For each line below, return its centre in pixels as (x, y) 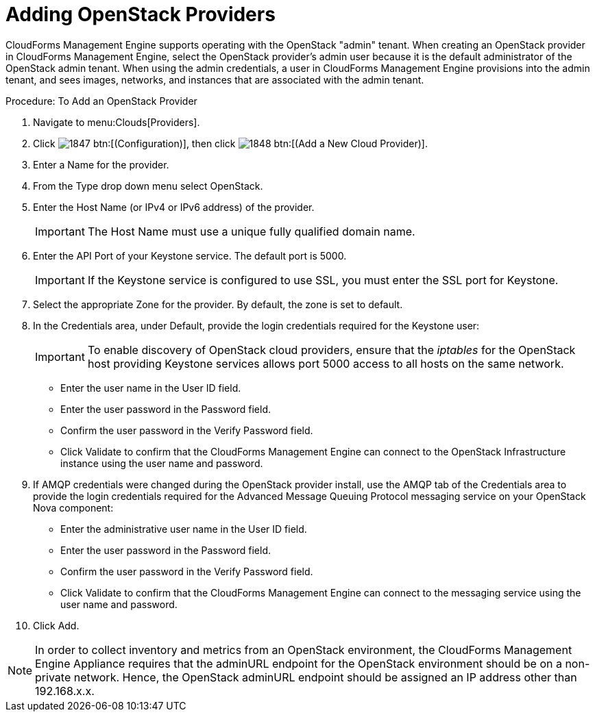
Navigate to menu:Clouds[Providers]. (117, 122)
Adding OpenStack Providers (141, 14)
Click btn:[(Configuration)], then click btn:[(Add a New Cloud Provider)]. (230, 143)
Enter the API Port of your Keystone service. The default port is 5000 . (190, 255)
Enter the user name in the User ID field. (151, 388)
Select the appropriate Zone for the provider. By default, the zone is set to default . (218, 304)
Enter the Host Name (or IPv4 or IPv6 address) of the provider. (174, 207)
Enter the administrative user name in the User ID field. (184, 529)
